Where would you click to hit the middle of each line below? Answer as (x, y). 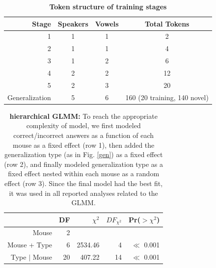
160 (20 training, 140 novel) (167, 97)
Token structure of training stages (108, 6)
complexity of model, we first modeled (83, 125)
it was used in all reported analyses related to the (83, 193)
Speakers (73, 23)
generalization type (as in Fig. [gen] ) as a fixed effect (83, 154)
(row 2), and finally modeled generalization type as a (84, 164)
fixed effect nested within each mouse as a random (84, 174)
